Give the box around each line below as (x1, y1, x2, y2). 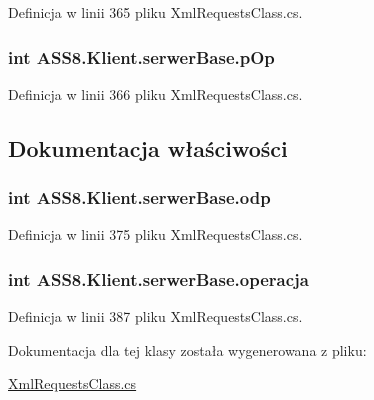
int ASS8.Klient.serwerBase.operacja (8, 266, 309, 291)
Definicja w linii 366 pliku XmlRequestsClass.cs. (8, 83, 303, 104)
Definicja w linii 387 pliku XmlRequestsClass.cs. (8, 306, 303, 327)
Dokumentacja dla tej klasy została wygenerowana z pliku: (8, 339, 367, 360)
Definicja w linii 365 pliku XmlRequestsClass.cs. (8, 2, 303, 22)
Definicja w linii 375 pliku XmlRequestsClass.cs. (8, 224, 303, 245)
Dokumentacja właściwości (8, 132, 288, 163)
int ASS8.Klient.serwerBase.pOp (8, 44, 275, 69)
